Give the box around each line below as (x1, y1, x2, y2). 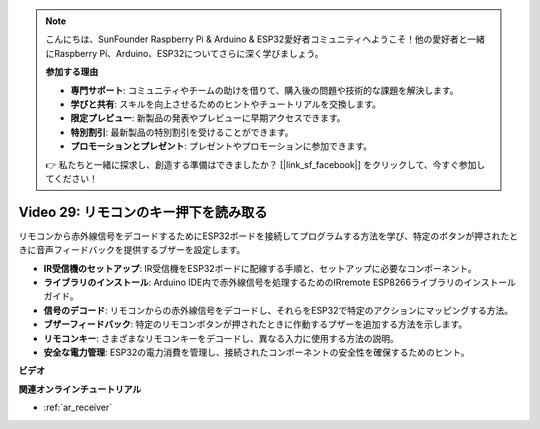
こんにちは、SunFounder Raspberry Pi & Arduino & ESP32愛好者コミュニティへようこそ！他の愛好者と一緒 (45, 33, 485, 45)
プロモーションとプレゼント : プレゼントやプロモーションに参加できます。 (70, 140, 373, 152)
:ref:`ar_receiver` (43, 401, 113, 414)
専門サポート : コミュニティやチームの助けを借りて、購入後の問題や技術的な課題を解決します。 (70, 84, 459, 96)
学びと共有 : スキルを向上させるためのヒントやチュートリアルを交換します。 (70, 98, 382, 110)
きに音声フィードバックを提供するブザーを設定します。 (18, 244, 246, 256)
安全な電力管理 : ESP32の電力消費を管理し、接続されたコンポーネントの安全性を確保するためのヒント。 (43, 346, 470, 358)
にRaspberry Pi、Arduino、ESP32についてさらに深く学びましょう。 (45, 47, 324, 59)
